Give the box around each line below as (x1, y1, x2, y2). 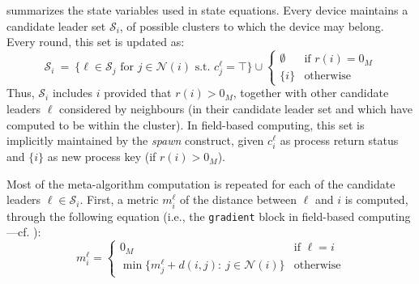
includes (52, 84, 93, 101)
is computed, (344, 191, 408, 208)
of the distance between (180, 191, 297, 208)
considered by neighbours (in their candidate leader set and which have (59, 100, 413, 117)
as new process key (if (47, 148, 156, 165)
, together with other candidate (233, 84, 389, 101)
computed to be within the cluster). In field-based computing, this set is (6, 116, 365, 133)
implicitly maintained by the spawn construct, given (6, 132, 264, 149)
